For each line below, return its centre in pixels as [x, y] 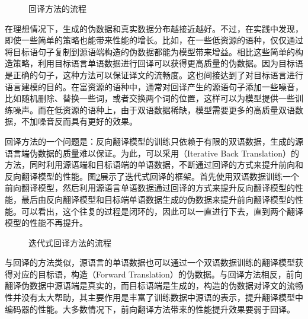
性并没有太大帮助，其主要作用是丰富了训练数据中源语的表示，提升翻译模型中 [154, 297]
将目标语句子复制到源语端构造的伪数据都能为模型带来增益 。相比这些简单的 [150, 51]
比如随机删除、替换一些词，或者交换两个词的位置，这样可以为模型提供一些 [150, 98]
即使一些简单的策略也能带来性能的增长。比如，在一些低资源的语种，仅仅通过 [154, 40]
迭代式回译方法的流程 [70, 242]
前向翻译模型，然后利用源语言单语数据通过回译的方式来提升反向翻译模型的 [150, 188]
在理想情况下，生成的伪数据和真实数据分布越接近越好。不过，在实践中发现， [154, 28]
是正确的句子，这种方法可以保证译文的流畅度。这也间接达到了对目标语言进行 [154, 74]
